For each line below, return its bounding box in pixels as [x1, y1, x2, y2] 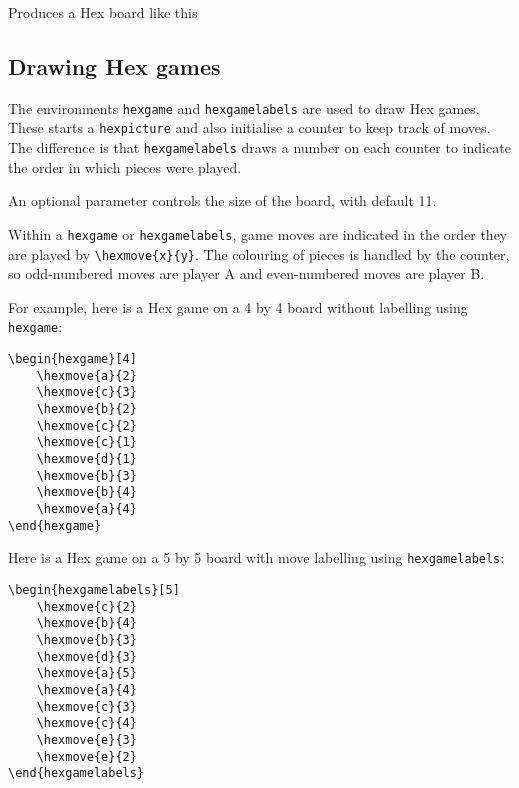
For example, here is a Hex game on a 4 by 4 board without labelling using [8, 296, 468, 317]
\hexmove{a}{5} [36, 666, 137, 681]
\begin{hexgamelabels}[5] [8, 582, 180, 597]
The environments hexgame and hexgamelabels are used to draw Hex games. [8, 97, 480, 118]
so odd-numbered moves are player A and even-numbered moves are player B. [8, 263, 485, 284]
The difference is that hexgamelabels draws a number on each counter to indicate [8, 137, 511, 158]
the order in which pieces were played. [8, 156, 242, 177]
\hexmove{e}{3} [36, 732, 137, 747]
